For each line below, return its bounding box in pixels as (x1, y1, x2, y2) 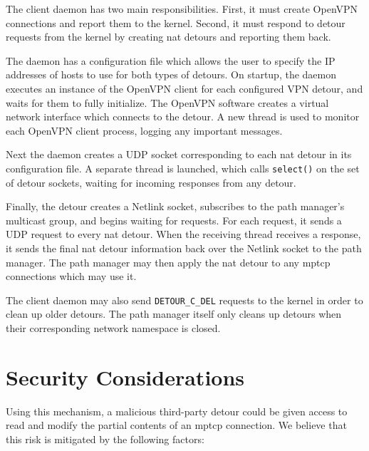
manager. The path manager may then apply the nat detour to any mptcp (6, 254, 331, 269)
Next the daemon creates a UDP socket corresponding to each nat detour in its (6, 147, 352, 162)
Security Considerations (6, 362, 245, 391)
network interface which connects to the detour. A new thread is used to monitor (6, 109, 360, 124)
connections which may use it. (6, 269, 137, 284)
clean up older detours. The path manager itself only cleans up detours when (6, 306, 342, 321)
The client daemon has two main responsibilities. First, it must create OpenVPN (6, 1, 358, 16)
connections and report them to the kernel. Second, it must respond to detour (6, 15, 345, 30)
